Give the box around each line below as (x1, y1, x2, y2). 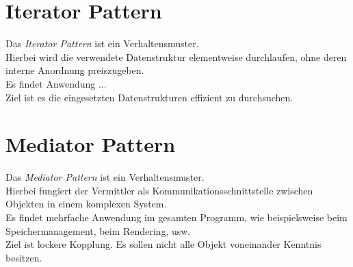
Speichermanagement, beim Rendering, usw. (5, 223, 191, 238)
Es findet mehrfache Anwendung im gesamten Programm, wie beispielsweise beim (5, 210, 348, 224)
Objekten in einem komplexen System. (5, 196, 167, 211)
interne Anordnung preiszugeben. (5, 63, 144, 77)
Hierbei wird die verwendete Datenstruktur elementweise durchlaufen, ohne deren (5, 49, 347, 64)
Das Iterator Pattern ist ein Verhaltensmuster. (5, 36, 199, 51)
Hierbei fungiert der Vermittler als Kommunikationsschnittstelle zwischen (5, 183, 313, 197)
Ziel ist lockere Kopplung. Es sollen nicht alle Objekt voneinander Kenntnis (5, 237, 322, 251)
